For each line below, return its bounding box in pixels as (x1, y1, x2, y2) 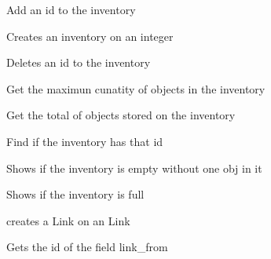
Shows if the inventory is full (6, 186, 145, 202)
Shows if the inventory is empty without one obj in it (6, 159, 262, 176)
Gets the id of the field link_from (6, 239, 168, 255)
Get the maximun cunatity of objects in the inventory (6, 80, 266, 97)
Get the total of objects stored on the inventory (6, 107, 236, 123)
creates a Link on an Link (6, 212, 130, 228)
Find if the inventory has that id (6, 133, 163, 149)
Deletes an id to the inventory (6, 54, 151, 71)
